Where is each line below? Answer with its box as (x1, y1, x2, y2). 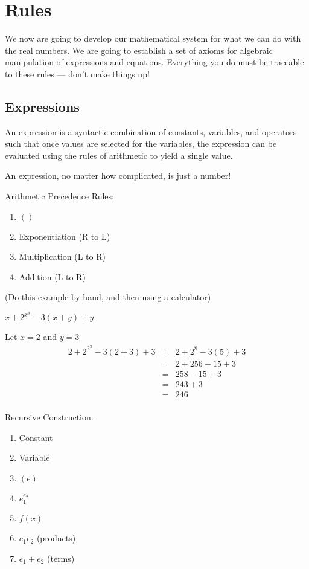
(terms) (47, 551, 75, 564)
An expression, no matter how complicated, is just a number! (5, 169, 231, 182)
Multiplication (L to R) (19, 250, 106, 263)
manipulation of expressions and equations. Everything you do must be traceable (5, 56, 304, 68)
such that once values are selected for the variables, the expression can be (5, 137, 277, 150)
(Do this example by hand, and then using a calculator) (5, 291, 211, 303)
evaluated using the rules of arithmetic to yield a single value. (5, 149, 233, 161)
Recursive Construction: (5, 410, 94, 423)
